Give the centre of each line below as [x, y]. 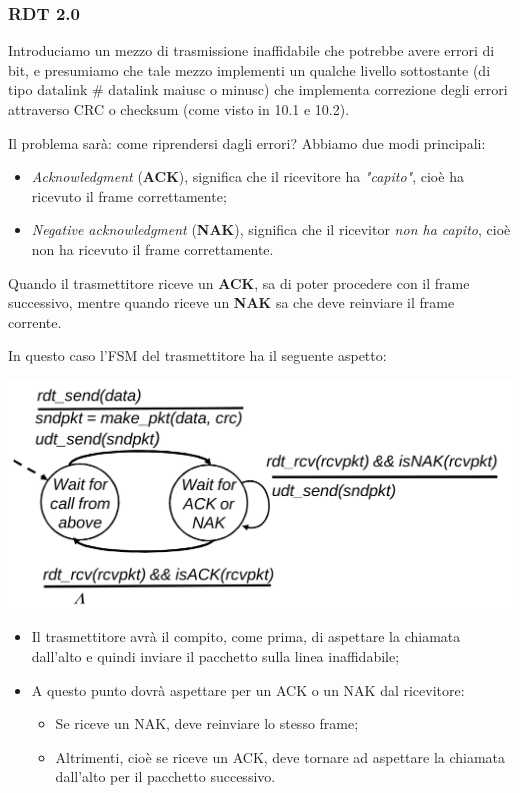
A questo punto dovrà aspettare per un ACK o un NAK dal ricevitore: [248, 689]
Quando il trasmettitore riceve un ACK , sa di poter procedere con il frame [239, 282]
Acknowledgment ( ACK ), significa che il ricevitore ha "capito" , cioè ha [247, 176]
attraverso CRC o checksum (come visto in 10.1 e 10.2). [179, 109]
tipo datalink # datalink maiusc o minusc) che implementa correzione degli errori [258, 89]
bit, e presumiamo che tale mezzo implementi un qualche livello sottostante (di [249, 69]
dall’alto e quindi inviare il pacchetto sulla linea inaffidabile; [215, 655]
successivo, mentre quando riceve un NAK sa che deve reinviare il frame [231, 302]
